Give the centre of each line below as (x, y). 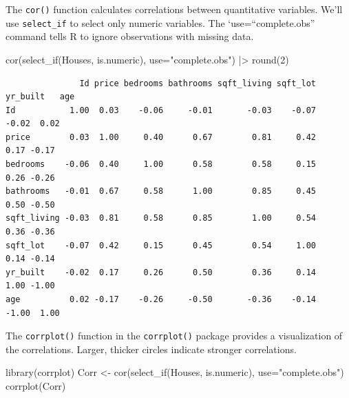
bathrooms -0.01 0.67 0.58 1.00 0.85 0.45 (161, 191)
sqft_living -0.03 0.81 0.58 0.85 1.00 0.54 (161, 218)
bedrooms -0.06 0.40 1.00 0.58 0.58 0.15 (161, 165)
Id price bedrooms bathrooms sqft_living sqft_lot (198, 83)
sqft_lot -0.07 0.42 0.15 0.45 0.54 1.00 (161, 245)
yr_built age (40, 97)
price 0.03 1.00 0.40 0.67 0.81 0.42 (161, 137)
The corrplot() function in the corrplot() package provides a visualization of (174, 336)
